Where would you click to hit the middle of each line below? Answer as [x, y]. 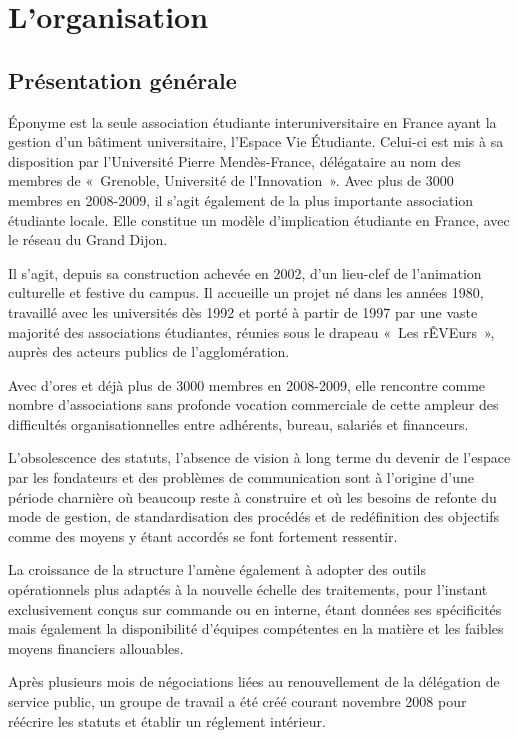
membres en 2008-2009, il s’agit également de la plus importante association [241, 199]
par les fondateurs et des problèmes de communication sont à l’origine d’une [241, 477]
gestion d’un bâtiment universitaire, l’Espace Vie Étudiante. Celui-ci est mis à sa [256, 141]
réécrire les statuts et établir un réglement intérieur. [167, 720]
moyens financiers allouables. [96, 647]
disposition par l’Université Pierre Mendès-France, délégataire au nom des [234, 160]
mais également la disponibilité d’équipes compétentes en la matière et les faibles [256, 628]
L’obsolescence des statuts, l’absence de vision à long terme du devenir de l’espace [259, 457]
